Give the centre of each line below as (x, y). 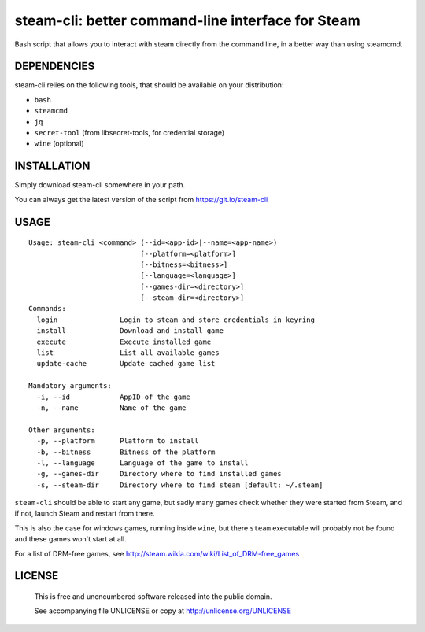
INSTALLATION (52, 166)
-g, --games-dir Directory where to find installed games (159, 474)
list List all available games (128, 353)
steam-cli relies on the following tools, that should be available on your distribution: (149, 85)
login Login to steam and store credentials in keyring (176, 320)
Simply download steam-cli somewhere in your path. (100, 185)
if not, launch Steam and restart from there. (85, 514)
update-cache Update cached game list (126, 364)
